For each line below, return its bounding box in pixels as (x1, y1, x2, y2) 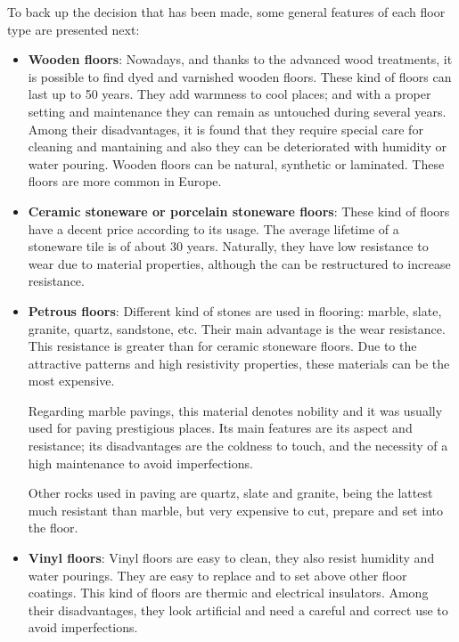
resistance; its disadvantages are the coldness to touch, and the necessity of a (28, 436, 448, 455)
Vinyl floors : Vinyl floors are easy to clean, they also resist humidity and (28, 549, 435, 567)
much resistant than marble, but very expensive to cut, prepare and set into (28, 500, 444, 519)
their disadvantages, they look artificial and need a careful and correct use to (28, 600, 448, 619)
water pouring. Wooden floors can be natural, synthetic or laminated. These (28, 154, 445, 173)
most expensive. (28, 371, 115, 390)
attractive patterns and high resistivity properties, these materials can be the (28, 354, 450, 372)
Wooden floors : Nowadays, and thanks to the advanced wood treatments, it (28, 50, 453, 69)
